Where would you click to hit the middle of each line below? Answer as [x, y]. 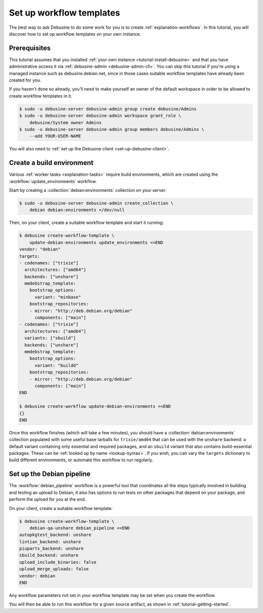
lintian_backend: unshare [50, 541]
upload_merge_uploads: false [54, 569]
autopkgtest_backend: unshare [55, 535]
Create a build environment [51, 163]
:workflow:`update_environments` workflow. [53, 181]
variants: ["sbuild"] [50, 338]
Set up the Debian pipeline [50, 474]
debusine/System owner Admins [66, 123]
